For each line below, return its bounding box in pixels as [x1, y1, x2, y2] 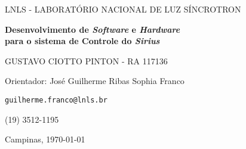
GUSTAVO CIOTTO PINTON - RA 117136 [5, 54, 168, 67]
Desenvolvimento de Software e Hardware [5, 23, 180, 35]
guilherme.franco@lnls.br [5, 95, 107, 104]
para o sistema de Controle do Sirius [5, 35, 160, 47]
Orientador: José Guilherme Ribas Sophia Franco [5, 74, 184, 87]
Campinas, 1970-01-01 [5, 133, 85, 145]
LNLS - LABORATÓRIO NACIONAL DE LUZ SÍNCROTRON [5, 3, 241, 15]
